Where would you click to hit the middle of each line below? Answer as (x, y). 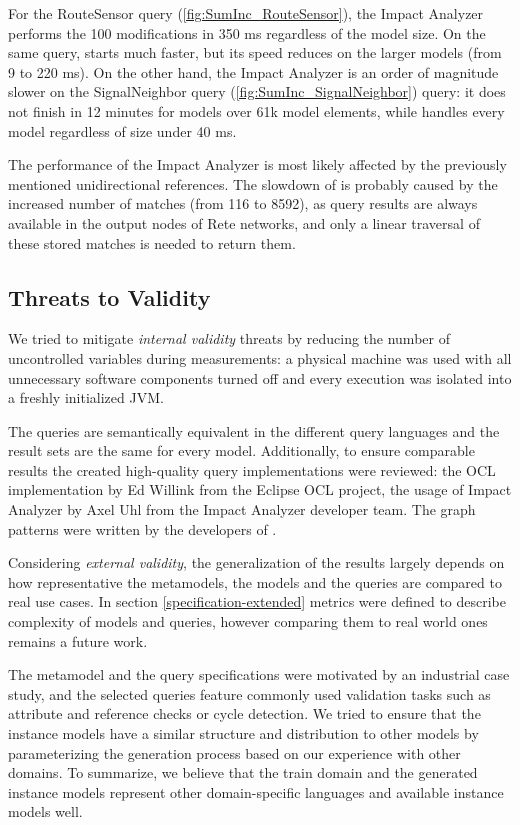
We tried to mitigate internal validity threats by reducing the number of (229, 338)
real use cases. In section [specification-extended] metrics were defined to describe (257, 601)
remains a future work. (78, 640)
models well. (45, 811)
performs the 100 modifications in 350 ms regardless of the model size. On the (247, 32)
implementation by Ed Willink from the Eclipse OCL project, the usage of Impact (260, 489)
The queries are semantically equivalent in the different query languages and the (254, 430)
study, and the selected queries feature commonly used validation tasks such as (249, 693)
